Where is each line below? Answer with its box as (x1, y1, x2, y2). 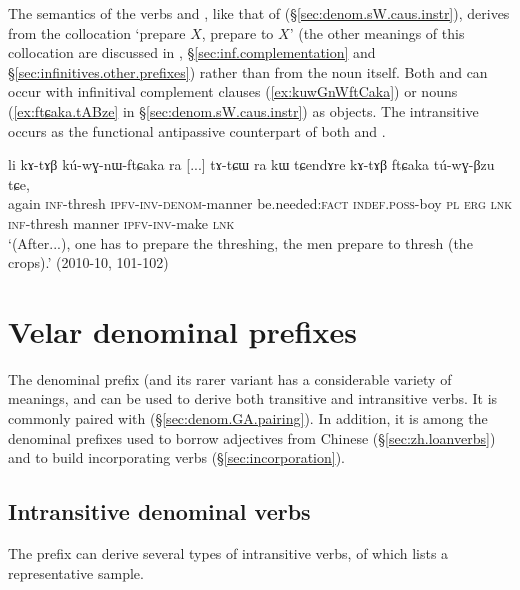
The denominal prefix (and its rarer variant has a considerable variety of (8, 368, 452, 389)
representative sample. (8, 562, 144, 583)
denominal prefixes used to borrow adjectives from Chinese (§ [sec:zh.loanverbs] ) (8, 427, 496, 448)
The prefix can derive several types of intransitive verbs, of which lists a (8, 543, 449, 564)
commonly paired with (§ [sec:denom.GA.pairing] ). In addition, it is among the (8, 408, 488, 429)
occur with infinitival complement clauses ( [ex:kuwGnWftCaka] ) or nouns (8, 81, 458, 102)
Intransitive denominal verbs (8, 496, 311, 527)
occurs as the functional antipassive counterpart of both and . (8, 120, 386, 141)
